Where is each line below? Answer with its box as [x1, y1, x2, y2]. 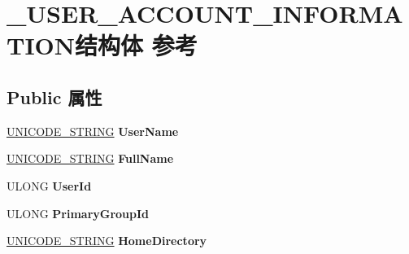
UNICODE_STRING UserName [7, 122, 179, 139]
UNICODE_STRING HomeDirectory [7, 232, 207, 249]
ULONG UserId [7, 177, 92, 194]
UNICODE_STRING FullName [7, 150, 174, 167]
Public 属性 [7, 84, 102, 109]
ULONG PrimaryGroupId [7, 204, 150, 221]
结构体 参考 [75, 28, 198, 62]
